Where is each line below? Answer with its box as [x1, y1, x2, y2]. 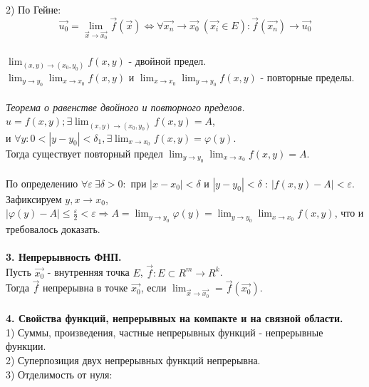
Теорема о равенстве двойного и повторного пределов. [6, 99, 245, 114]
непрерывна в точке [42, 280, 128, 295]
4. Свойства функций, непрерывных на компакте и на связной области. [6, 311, 343, 326]
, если [140, 280, 167, 295]
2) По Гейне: [6, 2, 61, 16]
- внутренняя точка [47, 264, 130, 279]
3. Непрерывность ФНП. [6, 249, 122, 264]
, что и [334, 205, 364, 220]
